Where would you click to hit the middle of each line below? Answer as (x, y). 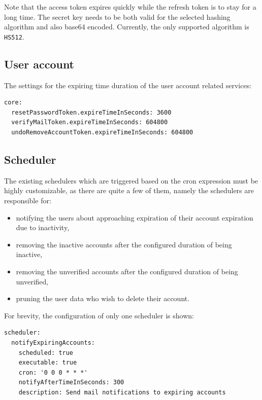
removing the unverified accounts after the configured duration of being (127, 271)
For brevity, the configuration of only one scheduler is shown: (99, 315)
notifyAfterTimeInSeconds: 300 (71, 383)
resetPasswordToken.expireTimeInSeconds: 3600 (91, 112)
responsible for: (28, 200)
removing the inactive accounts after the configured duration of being (124, 244)
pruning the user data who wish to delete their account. (103, 298)
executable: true (48, 363)
